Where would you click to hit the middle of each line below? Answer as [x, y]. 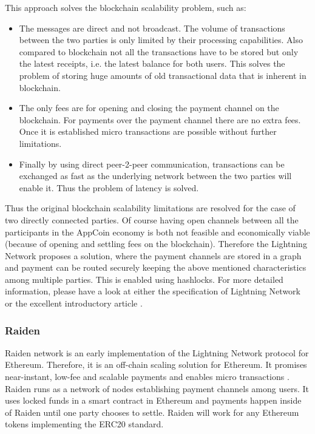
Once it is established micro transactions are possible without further [148, 131]
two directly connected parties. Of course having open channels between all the [152, 219]
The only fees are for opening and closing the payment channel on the [149, 108]
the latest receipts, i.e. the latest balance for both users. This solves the [152, 63]
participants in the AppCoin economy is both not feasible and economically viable [157, 232]
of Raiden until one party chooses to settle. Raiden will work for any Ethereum [152, 412]
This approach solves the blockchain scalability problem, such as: [126, 7]
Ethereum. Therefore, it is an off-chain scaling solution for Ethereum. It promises [156, 364]
